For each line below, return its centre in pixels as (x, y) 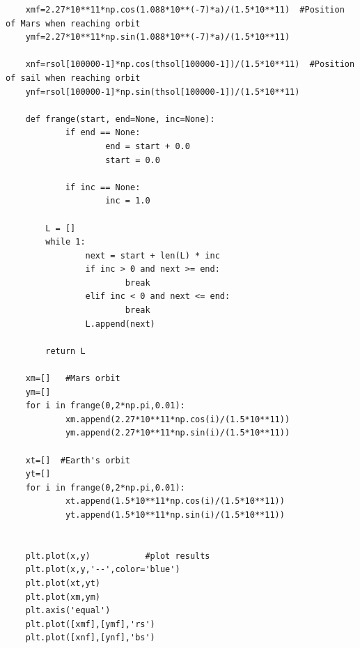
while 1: (65, 242)
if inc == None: (103, 187)
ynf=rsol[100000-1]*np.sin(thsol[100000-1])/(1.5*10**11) (163, 92)
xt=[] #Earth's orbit (78, 460)
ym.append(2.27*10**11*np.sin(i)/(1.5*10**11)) (178, 433)
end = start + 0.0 (148, 146)
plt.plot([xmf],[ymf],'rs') (90, 624)
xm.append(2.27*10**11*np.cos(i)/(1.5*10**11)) (178, 419)
